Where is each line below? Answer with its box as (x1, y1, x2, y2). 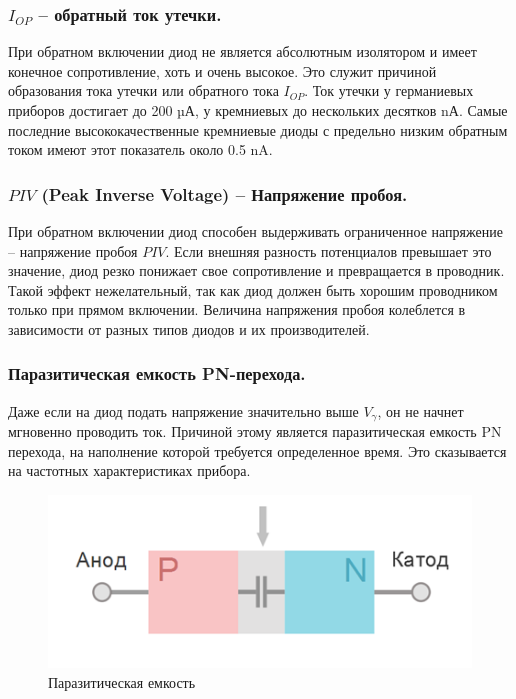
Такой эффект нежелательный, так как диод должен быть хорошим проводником (8, 279, 498, 300)
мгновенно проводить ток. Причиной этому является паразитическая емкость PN (8, 421, 502, 442)
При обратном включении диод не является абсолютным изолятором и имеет (8, 41, 477, 62)
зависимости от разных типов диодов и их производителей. (8, 318, 370, 339)
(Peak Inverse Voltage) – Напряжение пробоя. (41, 181, 408, 206)
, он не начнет (377, 400, 464, 421)
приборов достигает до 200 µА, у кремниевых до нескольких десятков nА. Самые (8, 100, 508, 120)
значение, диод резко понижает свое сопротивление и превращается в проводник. (8, 260, 505, 281)
